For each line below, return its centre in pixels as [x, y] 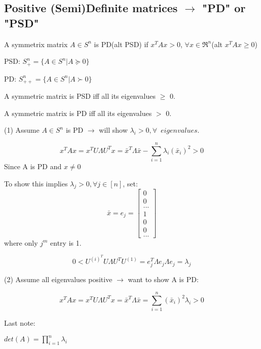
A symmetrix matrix [36, 44]
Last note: [20, 323]
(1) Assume [22, 130]
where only [21, 242]
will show [113, 130]
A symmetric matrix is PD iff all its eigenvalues [78, 113]
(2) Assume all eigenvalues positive [58, 279]
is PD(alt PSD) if [121, 44]
